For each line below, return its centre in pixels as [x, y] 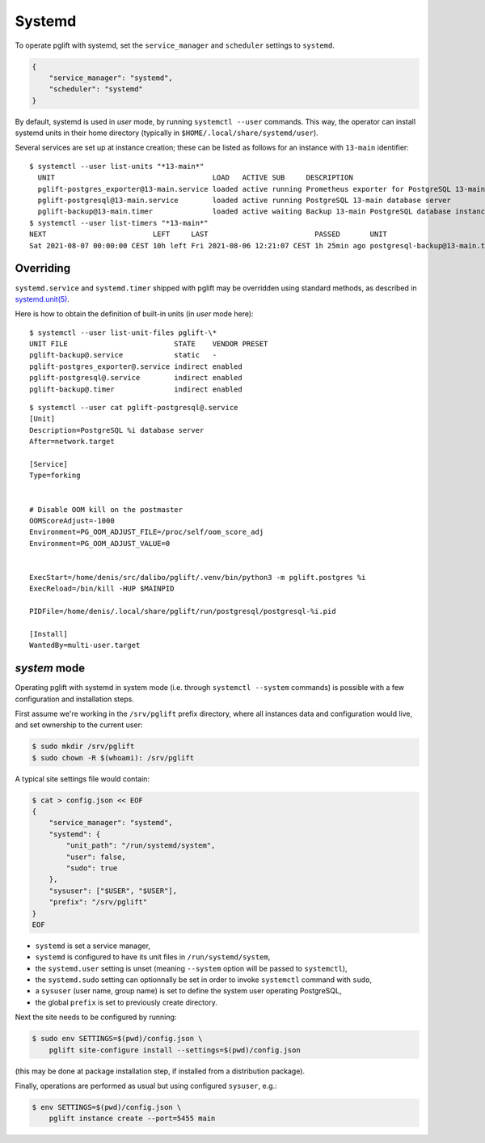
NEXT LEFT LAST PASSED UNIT [209, 234]
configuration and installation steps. [75, 699]
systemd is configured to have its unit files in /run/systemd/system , [153, 957]
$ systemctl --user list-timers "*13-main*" [119, 223]
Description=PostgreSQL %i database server [117, 430]
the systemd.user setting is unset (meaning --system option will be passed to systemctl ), [191, 968]
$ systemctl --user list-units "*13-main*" [117, 166]
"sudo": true [92, 868]
